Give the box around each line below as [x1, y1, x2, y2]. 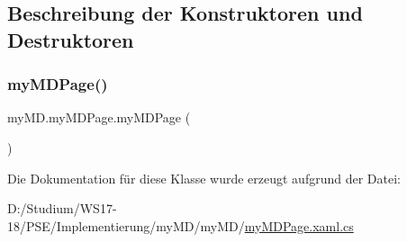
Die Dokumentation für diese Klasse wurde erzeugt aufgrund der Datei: [7, 168, 401, 187]
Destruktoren [7, 25, 134, 53]
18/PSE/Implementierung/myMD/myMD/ [7, 216, 245, 235]
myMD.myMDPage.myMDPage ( [7, 108, 191, 127]
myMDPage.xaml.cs [244, 216, 354, 235]
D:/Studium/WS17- [7, 199, 117, 218]
